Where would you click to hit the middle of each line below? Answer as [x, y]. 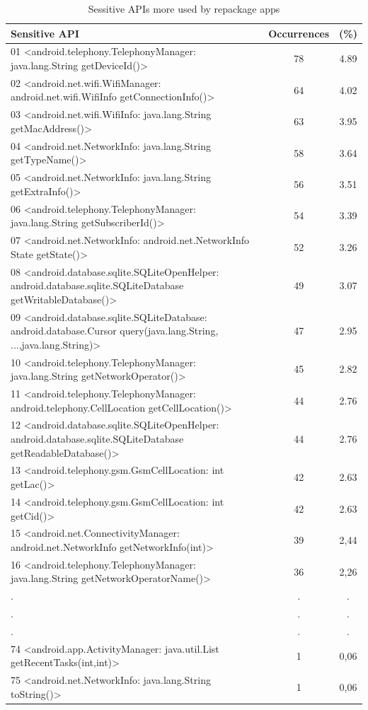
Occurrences [299, 33]
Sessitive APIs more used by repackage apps [184, 8]
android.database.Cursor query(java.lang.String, [115, 331]
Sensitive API [45, 33]
